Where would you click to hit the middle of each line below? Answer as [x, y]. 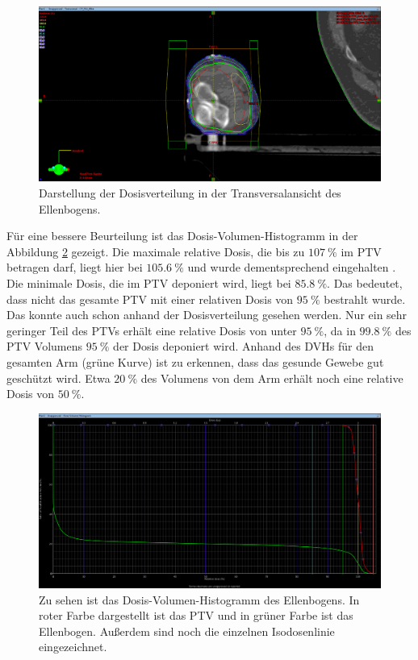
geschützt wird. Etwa [59, 378]
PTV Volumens [44, 346]
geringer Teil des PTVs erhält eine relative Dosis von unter [152, 330]
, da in [340, 330]
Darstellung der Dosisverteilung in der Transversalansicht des [190, 192]
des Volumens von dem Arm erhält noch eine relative [272, 378]
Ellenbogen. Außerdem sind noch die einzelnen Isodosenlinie [187, 631]
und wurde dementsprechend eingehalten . [292, 267]
